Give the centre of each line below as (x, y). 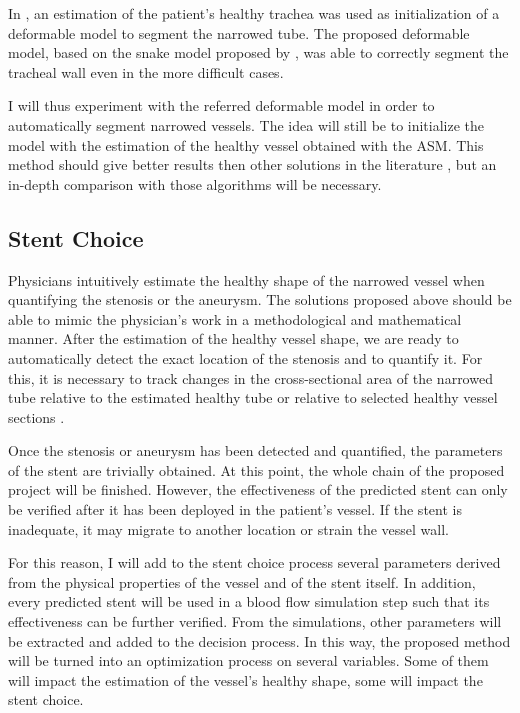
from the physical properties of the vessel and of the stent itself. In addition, (242, 581)
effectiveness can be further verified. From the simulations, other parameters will (255, 621)
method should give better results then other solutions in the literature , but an (252, 164)
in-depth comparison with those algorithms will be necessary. (195, 183)
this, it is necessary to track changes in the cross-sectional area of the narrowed (250, 377)
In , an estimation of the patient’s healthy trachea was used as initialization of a (254, 13)
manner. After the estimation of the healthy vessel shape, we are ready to (233, 338)
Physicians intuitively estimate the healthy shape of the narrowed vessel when (246, 279)
